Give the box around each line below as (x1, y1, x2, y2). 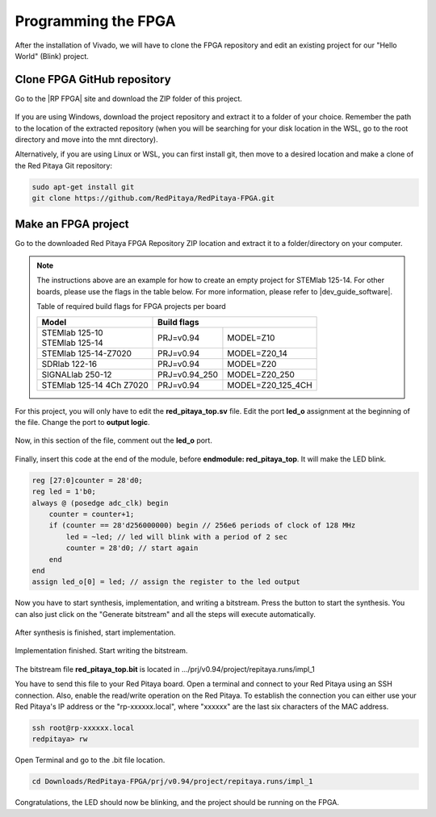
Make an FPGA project (15, 217, 129, 231)
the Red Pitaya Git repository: (15, 160, 113, 170)
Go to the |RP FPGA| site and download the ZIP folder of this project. (15, 94, 242, 103)
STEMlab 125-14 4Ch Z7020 (41, 379, 149, 390)
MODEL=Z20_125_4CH (227, 379, 312, 390)
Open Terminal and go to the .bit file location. (15, 755, 166, 765)
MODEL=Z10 (227, 331, 275, 343)
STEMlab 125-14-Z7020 (41, 348, 132, 359)
